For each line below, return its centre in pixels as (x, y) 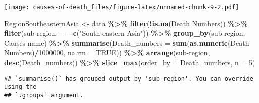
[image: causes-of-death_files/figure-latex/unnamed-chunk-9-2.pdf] (122, 7)
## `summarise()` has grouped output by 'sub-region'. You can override (129, 79)
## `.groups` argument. (44, 95)
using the (20, 87)
